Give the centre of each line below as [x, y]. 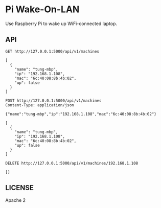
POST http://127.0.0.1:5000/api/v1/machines [53, 101]
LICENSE [20, 188]
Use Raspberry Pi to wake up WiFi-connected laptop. [61, 24]
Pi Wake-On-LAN [42, 9]
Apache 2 [16, 200]
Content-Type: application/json [40, 105]
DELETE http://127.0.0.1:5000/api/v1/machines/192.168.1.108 [72, 163]
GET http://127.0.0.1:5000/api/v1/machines [52, 51]
